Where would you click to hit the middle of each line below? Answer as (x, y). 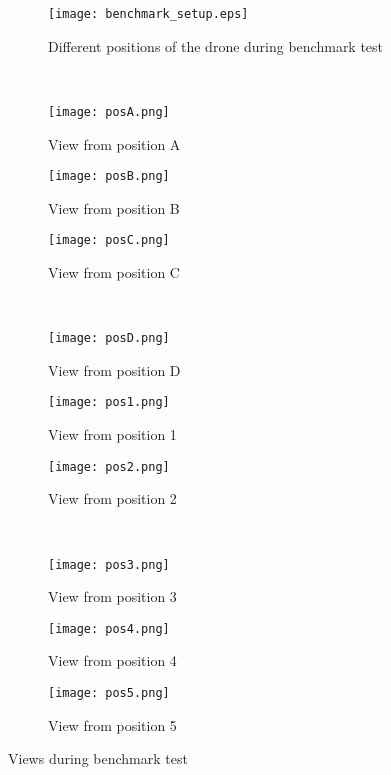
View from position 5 (112, 724)
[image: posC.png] (109, 240)
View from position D (114, 369)
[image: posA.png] (109, 111)
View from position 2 (112, 498)
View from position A (114, 143)
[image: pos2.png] (109, 466)
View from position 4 (112, 660)
